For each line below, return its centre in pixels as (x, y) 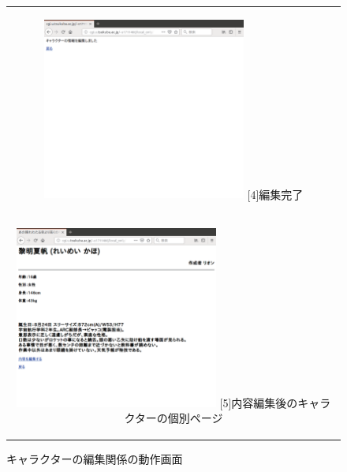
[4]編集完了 (275, 194)
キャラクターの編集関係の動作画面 (95, 459)
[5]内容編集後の (259, 402)
